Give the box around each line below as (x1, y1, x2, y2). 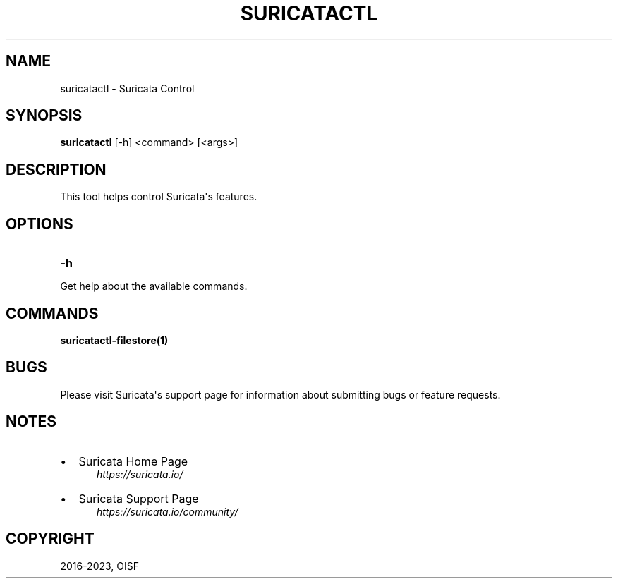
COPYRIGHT (6, 530, 95, 548)
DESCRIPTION (6, 160, 107, 178)
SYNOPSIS (6, 107, 83, 125)
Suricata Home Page (78, 454, 188, 468)
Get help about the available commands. (60, 280, 248, 293)
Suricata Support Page (78, 491, 199, 506)
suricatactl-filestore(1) (60, 334, 169, 346)
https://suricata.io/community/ (97, 505, 238, 518)
